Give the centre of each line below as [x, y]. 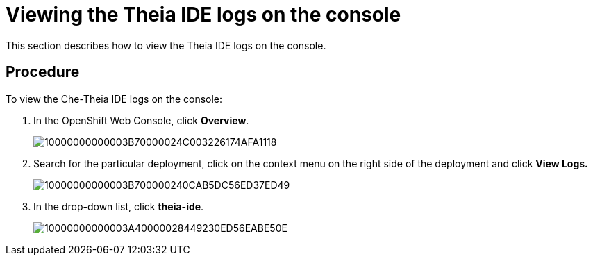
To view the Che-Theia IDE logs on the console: [114, 99]
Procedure [43, 72]
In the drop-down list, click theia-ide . [119, 206]
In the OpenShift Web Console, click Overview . [141, 120]
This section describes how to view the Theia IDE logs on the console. [166, 45]
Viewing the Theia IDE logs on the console [203, 15]
